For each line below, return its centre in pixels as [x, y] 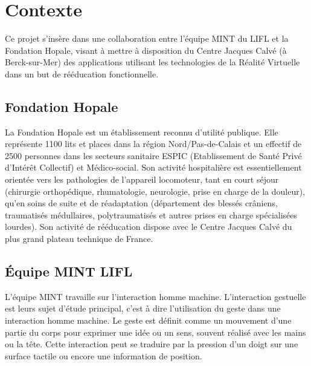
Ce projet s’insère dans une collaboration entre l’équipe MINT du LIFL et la [147, 38]
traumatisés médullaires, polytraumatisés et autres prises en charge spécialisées [151, 214]
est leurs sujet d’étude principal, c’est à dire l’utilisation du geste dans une [143, 308]
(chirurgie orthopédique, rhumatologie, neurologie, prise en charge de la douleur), [155, 191]
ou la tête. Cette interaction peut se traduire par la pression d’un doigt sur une [152, 344]
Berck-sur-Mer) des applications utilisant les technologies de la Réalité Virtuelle [152, 62]
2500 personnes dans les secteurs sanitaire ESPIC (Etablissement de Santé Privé [153, 155]
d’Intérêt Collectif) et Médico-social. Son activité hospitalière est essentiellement [153, 167]
